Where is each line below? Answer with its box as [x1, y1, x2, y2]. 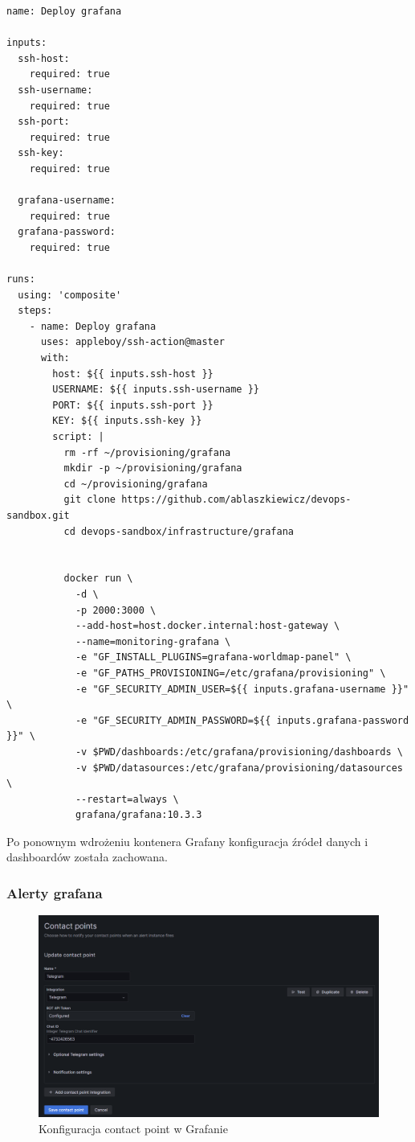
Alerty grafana [6, 882, 103, 902]
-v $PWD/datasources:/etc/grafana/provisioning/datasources [75, 762, 403, 774]
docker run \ [63, 573, 133, 585]
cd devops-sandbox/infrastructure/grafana [63, 525, 294, 537]
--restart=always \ [75, 793, 179, 805]
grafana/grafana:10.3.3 [75, 809, 202, 821]
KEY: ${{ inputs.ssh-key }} [52, 415, 202, 427]
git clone [63, 494, 116, 506]
